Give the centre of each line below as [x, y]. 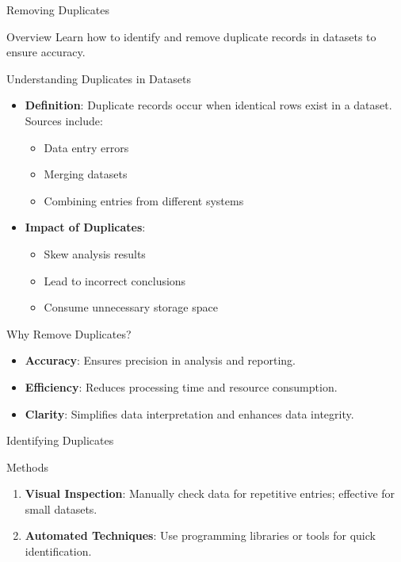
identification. [58, 551]
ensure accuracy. [46, 52]
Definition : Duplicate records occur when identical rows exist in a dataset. [208, 105]
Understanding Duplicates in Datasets [99, 78]
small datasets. [61, 508]
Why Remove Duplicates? [69, 333]
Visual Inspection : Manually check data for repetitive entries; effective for [210, 493]
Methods [27, 466]
